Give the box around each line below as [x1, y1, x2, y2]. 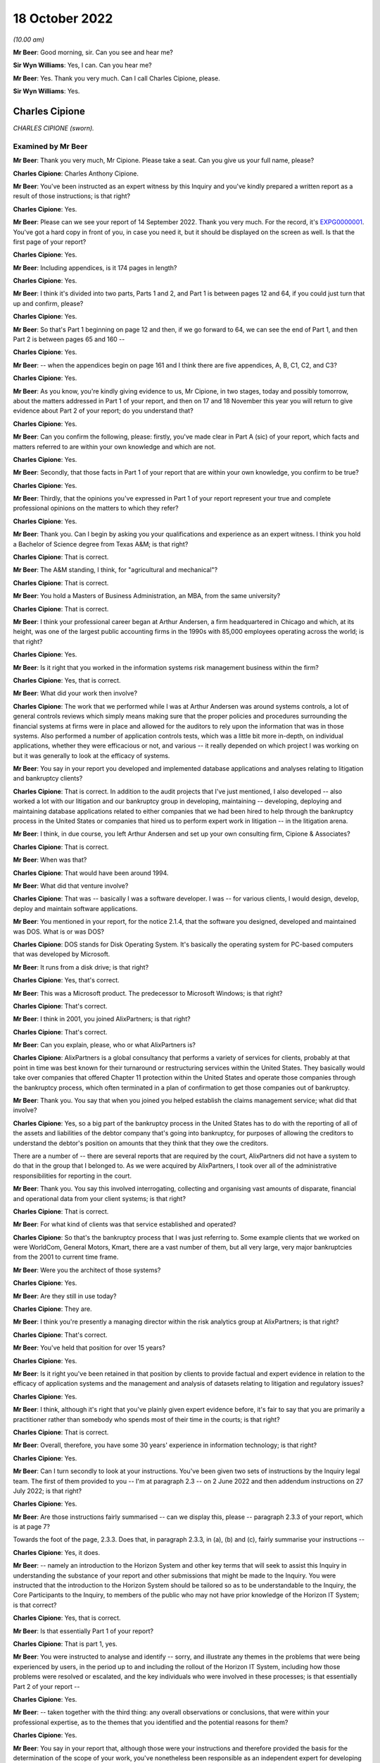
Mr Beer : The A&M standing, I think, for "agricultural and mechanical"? [13, 566, 218, 574]
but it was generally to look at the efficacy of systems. [13, 751, 170, 760]
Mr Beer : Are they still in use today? [13, 1291, 117, 1300]
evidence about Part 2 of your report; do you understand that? [13, 406, 194, 415]
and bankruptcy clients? [13, 774, 83, 783]
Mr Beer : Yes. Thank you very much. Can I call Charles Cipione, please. [13, 74, 221, 83]
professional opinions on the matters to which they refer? [13, 504, 179, 513]
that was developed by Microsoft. [13, 950, 110, 958]
